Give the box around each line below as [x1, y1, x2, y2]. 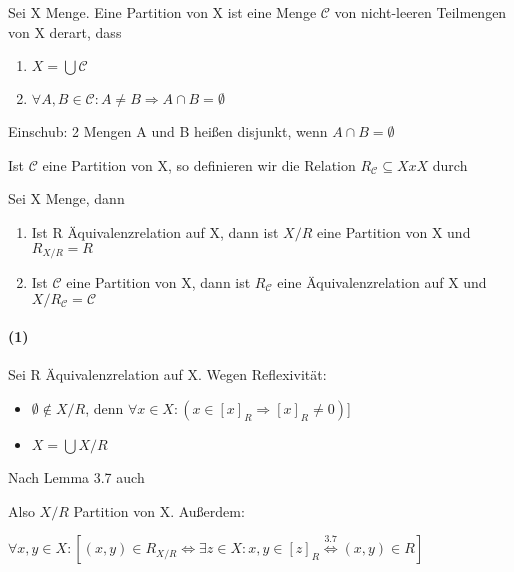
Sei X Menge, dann [8, 188, 125, 209]
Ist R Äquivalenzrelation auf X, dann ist [31, 221, 279, 242]
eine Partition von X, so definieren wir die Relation [42, 154, 356, 175]
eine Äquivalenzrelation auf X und [277, 272, 487, 293]
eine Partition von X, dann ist [66, 272, 251, 293]
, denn [85, 398, 124, 418]
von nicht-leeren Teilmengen [334, 2, 507, 22]
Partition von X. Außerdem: [73, 500, 245, 521]
